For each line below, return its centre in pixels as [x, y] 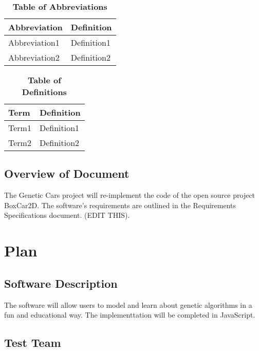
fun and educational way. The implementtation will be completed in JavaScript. [130, 315]
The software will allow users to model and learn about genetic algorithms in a [128, 304]
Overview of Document [67, 173]
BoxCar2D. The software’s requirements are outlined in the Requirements [120, 205]
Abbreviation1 [34, 42]
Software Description [61, 283]
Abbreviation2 [34, 57]
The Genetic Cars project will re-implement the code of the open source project [130, 195]
